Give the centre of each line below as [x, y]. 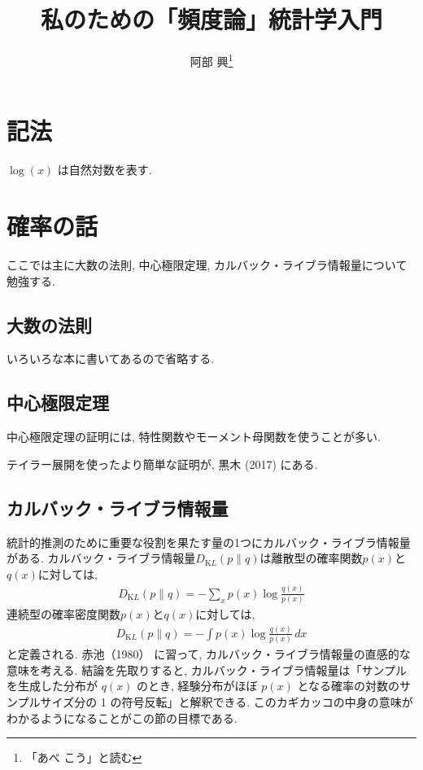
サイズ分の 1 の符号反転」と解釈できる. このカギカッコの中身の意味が [227, 702]
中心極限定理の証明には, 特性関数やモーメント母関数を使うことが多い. [194, 437]
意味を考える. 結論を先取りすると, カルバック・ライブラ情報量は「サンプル [207, 669]
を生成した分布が [52, 686]
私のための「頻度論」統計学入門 [211, 19]
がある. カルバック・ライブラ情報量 [101, 558]
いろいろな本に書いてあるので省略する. [111, 359]
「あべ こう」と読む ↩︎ [84, 757]
